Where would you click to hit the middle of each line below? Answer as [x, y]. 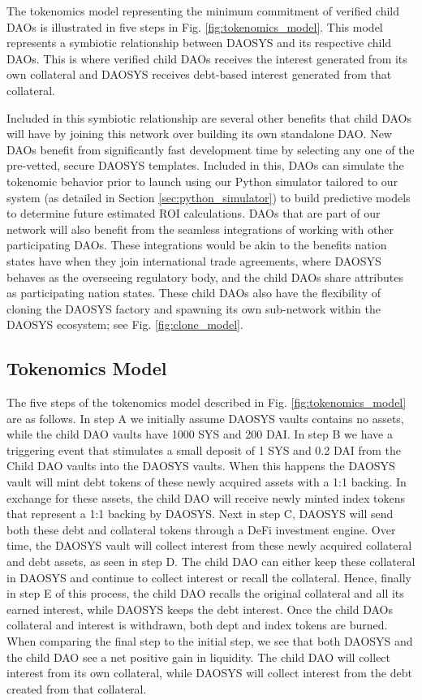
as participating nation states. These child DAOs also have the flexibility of [194, 293]
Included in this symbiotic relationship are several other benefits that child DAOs [209, 117]
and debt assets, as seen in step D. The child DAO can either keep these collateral [211, 562]
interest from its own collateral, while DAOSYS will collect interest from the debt [209, 673]
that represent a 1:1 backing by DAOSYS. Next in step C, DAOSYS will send [200, 514]
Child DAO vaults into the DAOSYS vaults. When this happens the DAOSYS [201, 466]
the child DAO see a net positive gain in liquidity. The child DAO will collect [199, 657]
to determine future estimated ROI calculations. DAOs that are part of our [194, 213]
